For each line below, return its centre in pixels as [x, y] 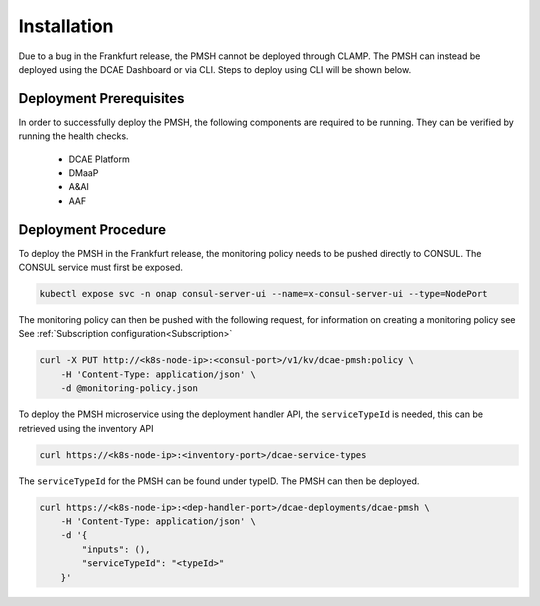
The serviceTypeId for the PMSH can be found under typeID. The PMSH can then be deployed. [219, 481]
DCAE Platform [99, 159]
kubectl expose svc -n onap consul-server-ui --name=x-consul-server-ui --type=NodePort [264, 294]
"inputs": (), [116, 549]
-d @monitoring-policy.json [129, 388]
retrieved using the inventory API [86, 428]
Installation [66, 26]
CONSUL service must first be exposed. [101, 267]
